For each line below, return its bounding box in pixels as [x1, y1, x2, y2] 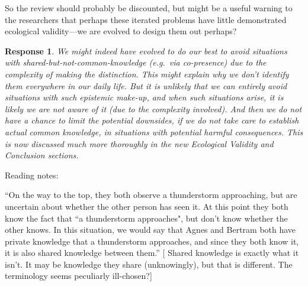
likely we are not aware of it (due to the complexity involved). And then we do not [5, 102, 302, 115]
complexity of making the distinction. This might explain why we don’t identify [5, 67, 289, 80]
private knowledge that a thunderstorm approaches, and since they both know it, [5, 235, 299, 247]
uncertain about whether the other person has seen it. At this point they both [5, 200, 288, 212]
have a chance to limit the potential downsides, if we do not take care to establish [5, 114, 299, 126]
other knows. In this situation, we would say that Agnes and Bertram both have [5, 223, 296, 236]
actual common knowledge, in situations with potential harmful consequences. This [5, 125, 303, 138]
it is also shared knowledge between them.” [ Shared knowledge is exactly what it [5, 246, 299, 259]
